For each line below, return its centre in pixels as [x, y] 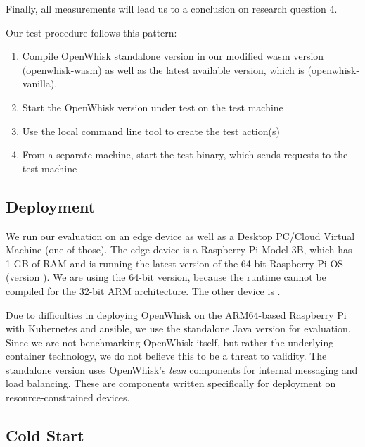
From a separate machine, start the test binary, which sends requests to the [185, 155]
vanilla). [40, 83]
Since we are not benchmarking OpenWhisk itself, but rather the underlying [170, 342]
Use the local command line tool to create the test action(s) [151, 131]
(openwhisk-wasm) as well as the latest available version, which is [163, 69]
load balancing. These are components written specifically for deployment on [171, 383]
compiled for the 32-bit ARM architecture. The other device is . [143, 290]
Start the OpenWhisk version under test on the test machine [153, 107]
